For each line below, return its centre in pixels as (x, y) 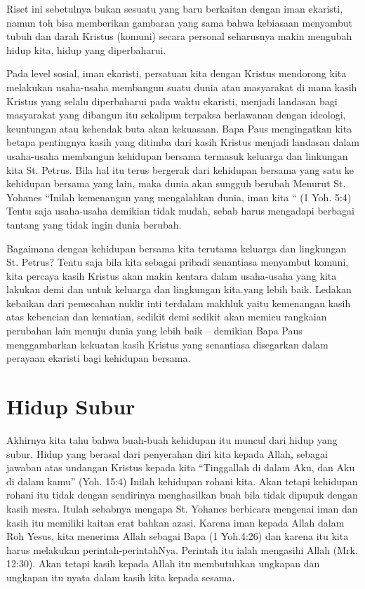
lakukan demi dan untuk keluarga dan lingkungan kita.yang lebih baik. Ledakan (179, 289)
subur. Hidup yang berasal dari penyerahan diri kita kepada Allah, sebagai (167, 453)
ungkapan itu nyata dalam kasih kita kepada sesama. (121, 577)
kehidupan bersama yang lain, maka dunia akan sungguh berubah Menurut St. (176, 183)
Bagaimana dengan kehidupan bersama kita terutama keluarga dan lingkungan (177, 248)
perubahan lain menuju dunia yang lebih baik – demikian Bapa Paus (154, 331)
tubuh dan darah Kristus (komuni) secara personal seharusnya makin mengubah (179, 36)
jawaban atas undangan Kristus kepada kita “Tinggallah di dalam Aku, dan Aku (181, 467)
